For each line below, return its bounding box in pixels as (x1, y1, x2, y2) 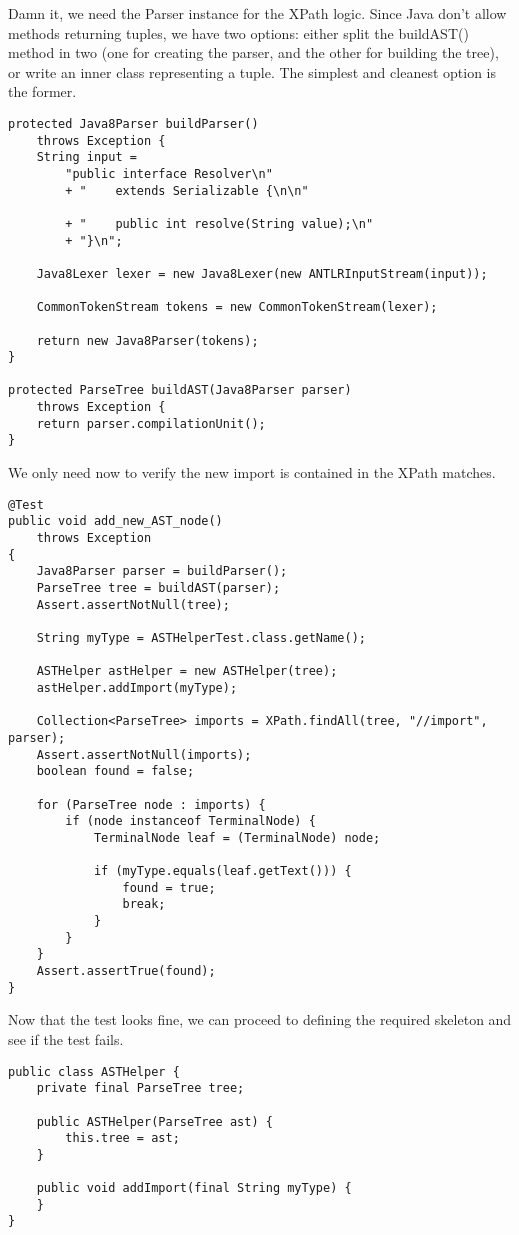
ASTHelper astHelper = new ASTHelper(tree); (36, 664, 338, 679)
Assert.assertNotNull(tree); (36, 597, 230, 612)
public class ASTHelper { (8, 1064, 180, 1079)
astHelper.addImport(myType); (36, 680, 238, 695)
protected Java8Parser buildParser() (8, 116, 259, 131)
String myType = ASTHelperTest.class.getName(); (36, 630, 366, 645)
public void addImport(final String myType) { (36, 1181, 352, 1196)
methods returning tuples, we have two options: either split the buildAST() (8, 22, 469, 43)
